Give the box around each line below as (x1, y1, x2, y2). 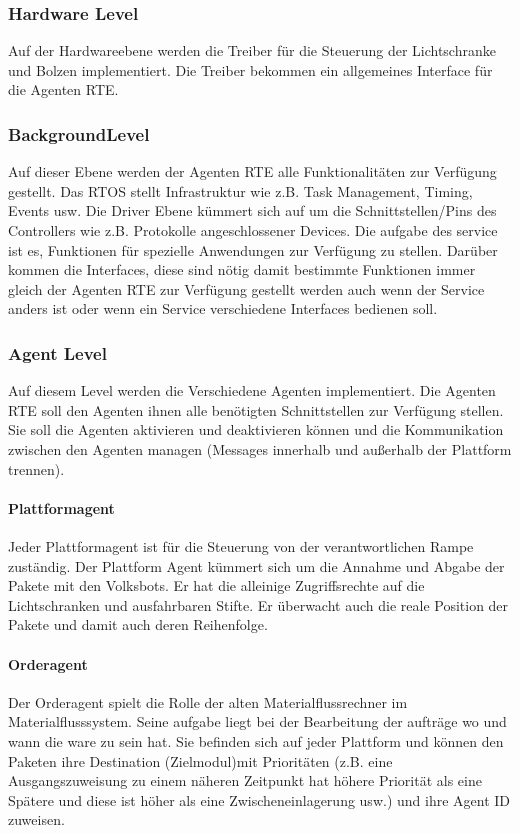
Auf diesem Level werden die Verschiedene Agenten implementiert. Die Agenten (8, 380, 496, 401)
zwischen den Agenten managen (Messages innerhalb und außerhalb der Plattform (8, 438, 512, 459)
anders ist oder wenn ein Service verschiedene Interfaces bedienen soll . (8, 298, 438, 319)
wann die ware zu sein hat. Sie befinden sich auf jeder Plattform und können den (8, 730, 504, 751)
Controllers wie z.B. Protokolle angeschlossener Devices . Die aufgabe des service (8, 220, 498, 240)
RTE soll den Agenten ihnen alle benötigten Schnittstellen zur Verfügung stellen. (8, 399, 504, 420)
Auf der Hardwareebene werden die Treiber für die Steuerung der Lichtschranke (8, 40, 496, 61)
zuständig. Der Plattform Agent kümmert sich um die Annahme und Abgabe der (8, 555, 505, 576)
